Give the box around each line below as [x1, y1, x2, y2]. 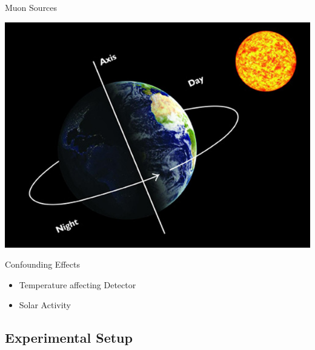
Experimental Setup [5, 328, 133, 347]
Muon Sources [5, 1, 58, 13]
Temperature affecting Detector [19, 278, 136, 291]
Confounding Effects [5, 258, 80, 271]
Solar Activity [19, 299, 71, 311]
